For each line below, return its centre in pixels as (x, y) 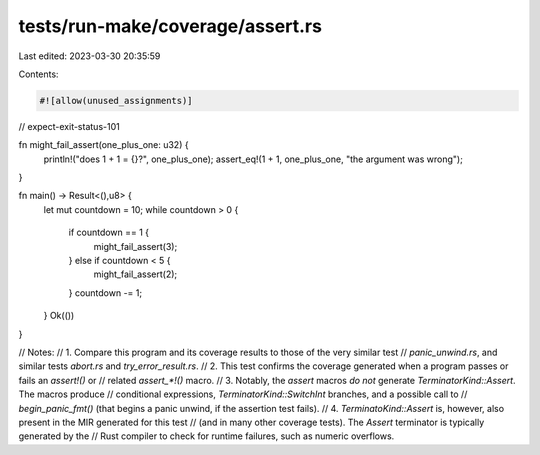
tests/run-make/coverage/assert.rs (170, 26)
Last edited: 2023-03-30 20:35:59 (89, 56)
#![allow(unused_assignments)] (116, 100)
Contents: (38, 74)
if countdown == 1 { (109, 232)
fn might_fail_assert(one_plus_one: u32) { (103, 145)
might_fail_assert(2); (135, 274)
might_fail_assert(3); (135, 246)
